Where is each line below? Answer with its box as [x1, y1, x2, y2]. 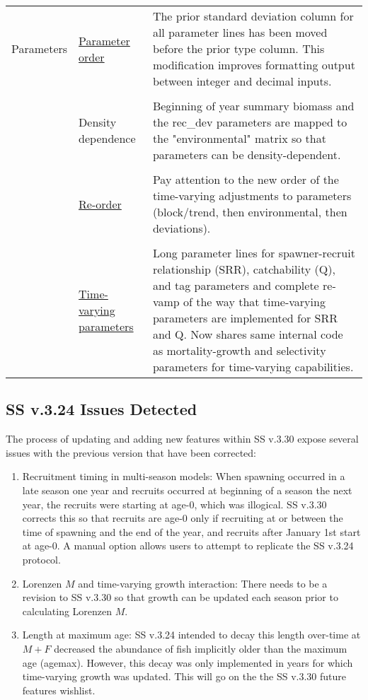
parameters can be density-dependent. [152, 146, 341, 163]
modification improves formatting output [152, 57, 355, 73]
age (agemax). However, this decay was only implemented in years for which [22, 655, 353, 670]
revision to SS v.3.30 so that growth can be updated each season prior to [22, 590, 338, 605]
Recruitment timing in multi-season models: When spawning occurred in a [22, 469, 345, 484]
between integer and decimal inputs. [152, 73, 332, 89]
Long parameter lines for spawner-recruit [152, 245, 355, 261]
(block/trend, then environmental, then [152, 204, 347, 220]
